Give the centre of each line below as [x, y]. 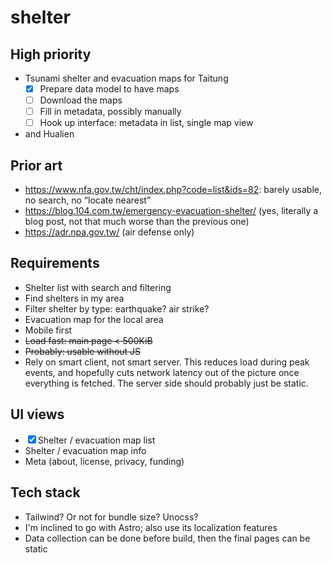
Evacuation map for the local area [94, 319]
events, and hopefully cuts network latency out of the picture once [162, 372]
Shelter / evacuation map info [85, 450]
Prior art [36, 165]
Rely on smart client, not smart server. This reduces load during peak [167, 362]
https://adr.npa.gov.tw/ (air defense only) [109, 232]
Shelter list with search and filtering [98, 287]
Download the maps [81, 100]
